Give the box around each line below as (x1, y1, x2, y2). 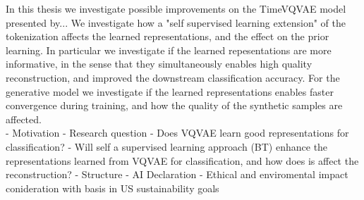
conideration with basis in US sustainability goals (6, 180, 219, 195)
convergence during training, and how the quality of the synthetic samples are (6, 98, 343, 113)
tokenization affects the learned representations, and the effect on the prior (6, 29, 329, 44)
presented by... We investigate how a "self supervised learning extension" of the (6, 15, 346, 30)
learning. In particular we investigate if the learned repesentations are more (6, 42, 332, 57)
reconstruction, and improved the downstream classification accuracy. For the (6, 70, 340, 85)
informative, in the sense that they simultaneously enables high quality (6, 56, 313, 71)
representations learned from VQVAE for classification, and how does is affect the (6, 153, 359, 168)
